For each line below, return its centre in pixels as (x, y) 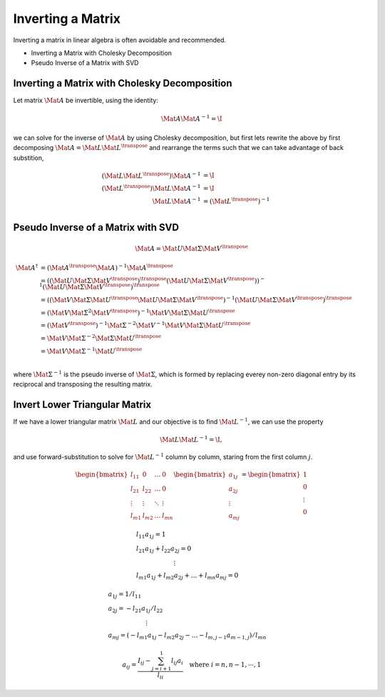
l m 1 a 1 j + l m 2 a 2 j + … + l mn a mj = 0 (187, 576)
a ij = (129, 666)
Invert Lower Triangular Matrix (82, 405)
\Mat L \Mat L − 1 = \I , (191, 439)
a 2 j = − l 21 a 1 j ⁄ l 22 (135, 609)
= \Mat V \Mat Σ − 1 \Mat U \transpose (91, 350)
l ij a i (177, 662)
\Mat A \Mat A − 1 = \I (191, 118)
